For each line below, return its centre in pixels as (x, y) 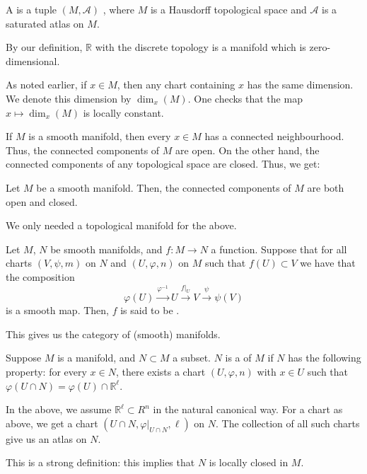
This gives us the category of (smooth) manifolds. (113, 334)
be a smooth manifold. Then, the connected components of (164, 187)
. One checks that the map (245, 98)
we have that (328, 263)
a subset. (192, 358)
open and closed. (42, 201)
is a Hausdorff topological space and (228, 9)
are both (326, 187)
